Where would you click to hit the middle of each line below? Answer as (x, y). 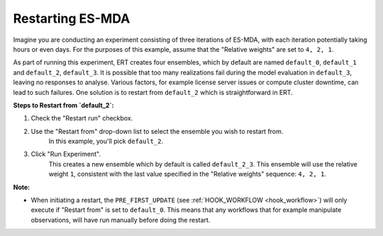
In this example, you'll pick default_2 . (106, 141)
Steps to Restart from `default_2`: (63, 105)
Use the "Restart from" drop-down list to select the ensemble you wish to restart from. (157, 131)
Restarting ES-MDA (72, 18)
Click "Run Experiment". (66, 154)
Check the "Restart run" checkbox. (82, 118)
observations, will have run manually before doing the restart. (121, 220)
